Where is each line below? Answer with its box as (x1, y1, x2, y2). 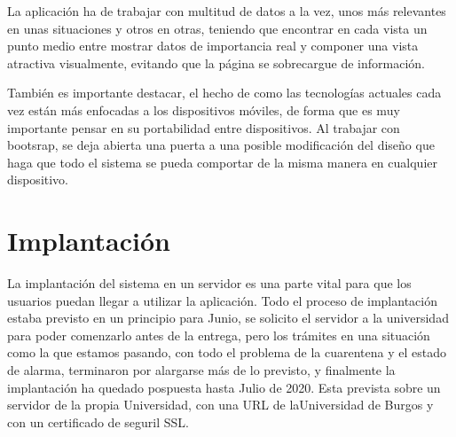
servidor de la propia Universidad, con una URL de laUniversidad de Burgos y (7, 395, 434, 414)
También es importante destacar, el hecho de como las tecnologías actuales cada (7, 83, 442, 102)
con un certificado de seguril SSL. (7, 412, 189, 431)
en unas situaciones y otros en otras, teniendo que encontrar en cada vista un (7, 19, 428, 37)
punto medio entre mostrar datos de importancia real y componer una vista (7, 36, 419, 55)
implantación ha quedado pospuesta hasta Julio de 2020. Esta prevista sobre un (7, 378, 441, 396)
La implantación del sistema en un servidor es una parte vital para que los (7, 274, 412, 293)
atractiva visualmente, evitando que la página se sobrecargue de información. (7, 53, 425, 72)
